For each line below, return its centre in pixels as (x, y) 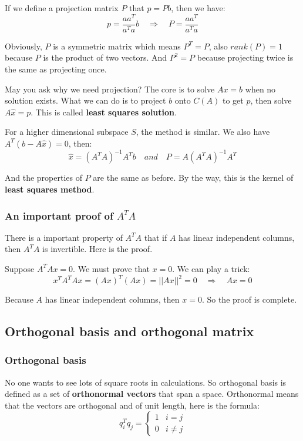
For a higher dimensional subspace (67, 132)
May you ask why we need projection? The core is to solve (110, 89)
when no (260, 89)
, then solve (271, 100)
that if (156, 237)
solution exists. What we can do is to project (85, 100)
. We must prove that (111, 268)
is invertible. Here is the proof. (97, 249)
